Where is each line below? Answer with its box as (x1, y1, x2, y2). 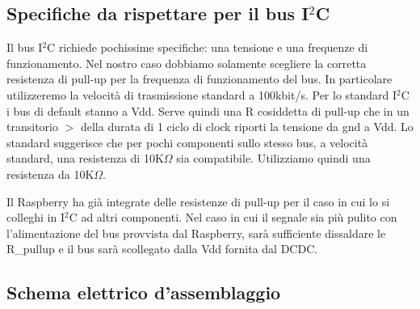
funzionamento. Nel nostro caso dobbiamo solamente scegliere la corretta (6, 54, 367, 71)
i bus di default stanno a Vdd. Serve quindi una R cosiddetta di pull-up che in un (6, 102, 409, 119)
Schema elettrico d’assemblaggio (6, 280, 281, 305)
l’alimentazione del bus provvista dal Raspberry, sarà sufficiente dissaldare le (6, 224, 386, 241)
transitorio (6, 118, 58, 135)
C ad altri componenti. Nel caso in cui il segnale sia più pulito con (69, 209, 397, 226)
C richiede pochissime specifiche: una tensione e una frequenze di (47, 39, 368, 56)
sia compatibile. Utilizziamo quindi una (176, 150, 371, 167)
